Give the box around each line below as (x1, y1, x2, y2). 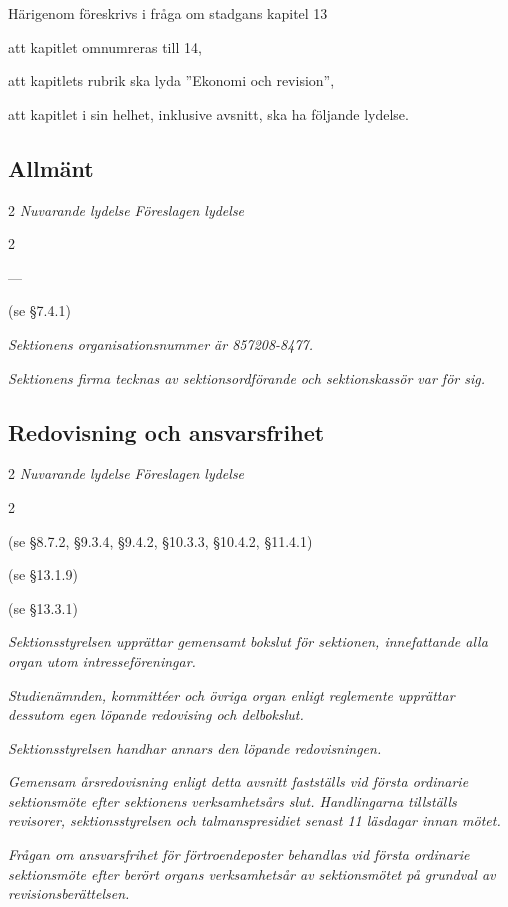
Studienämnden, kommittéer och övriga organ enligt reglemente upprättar (8, 684, 455, 705)
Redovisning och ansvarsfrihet (8, 416, 325, 447)
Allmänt (8, 152, 94, 183)
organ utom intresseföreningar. (8, 650, 196, 671)
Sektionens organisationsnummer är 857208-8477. (8, 333, 314, 354)
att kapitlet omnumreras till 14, (8, 36, 202, 57)
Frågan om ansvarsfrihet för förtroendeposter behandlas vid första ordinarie (8, 844, 470, 865)
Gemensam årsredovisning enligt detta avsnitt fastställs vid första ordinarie (8, 771, 469, 792)
